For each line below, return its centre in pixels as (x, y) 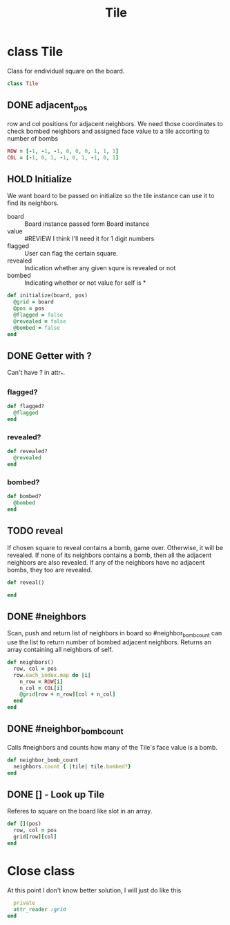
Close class (41, 871)
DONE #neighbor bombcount (65, 730)
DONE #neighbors (47, 616)
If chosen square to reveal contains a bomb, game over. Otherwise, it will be (115, 547)
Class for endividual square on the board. (66, 71)
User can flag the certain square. (71, 254)
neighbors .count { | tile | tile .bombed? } (72, 766)
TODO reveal (35, 531)
